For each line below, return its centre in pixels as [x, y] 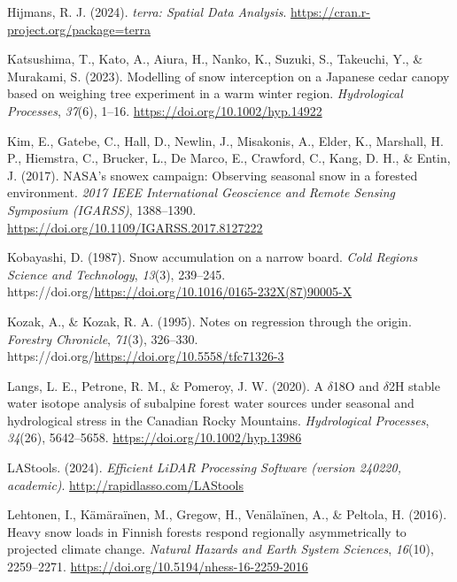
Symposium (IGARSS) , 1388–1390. [102, 209]
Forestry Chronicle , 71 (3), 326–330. [103, 338]
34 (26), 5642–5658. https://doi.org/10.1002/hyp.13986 [155, 437]
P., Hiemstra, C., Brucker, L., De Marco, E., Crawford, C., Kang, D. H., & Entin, [229, 158]
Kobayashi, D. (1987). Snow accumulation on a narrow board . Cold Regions [213, 257]
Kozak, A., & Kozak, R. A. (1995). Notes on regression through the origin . [209, 321]
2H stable [414, 385]
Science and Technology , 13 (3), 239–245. [116, 274]
